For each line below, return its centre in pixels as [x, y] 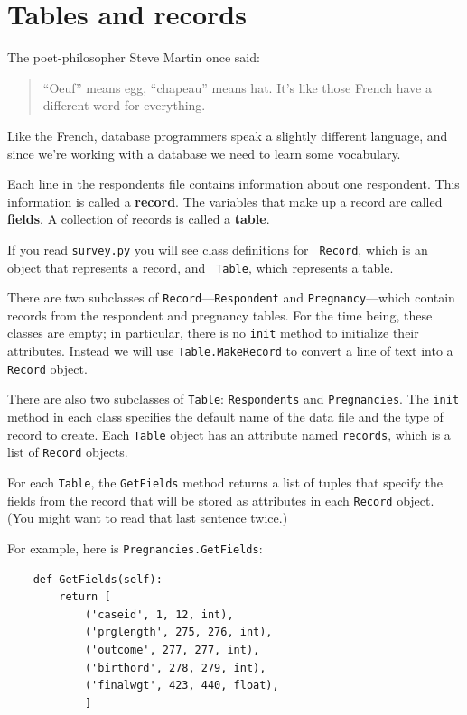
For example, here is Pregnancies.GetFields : [135, 548]
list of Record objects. [68, 452]
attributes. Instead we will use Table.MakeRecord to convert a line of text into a [230, 351]
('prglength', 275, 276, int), [178, 632]
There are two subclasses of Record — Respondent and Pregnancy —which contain [231, 297]
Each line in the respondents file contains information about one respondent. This [233, 184]
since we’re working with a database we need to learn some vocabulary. [204, 153]
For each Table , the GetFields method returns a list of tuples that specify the [225, 482]
